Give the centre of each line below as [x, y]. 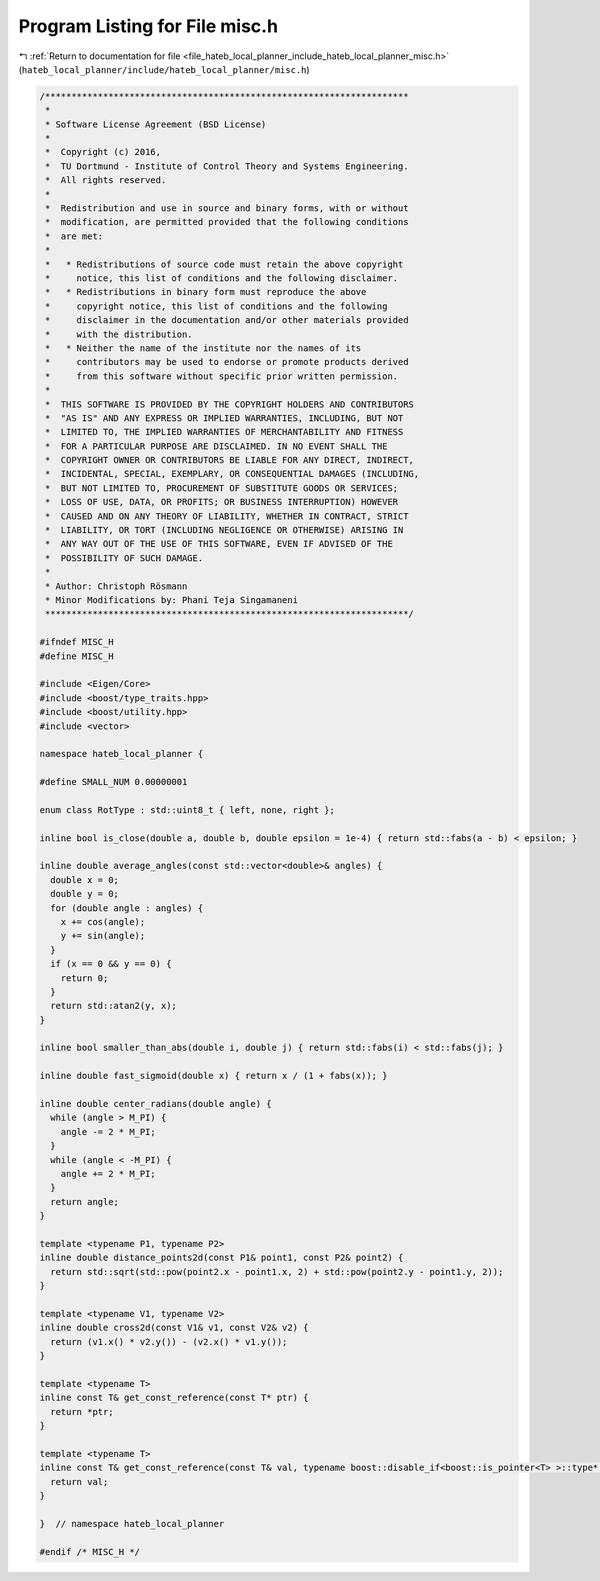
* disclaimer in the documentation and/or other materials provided [227, 320]
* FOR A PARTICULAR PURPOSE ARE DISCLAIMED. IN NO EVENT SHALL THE [216, 446]
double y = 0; [85, 894]
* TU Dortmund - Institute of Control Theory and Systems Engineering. [227, 166]
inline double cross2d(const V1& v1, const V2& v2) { [174, 1328]
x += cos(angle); [103, 921]
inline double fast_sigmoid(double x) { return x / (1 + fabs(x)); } [213, 1076]
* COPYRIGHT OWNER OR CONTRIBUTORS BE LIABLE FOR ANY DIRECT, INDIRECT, [230, 460]
